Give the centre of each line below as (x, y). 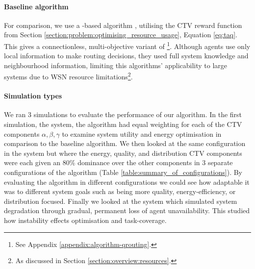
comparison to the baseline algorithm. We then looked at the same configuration (125, 143)
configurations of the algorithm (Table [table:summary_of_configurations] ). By (123, 172)
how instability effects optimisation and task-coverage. (85, 220)
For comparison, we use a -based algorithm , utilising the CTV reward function (123, 25)
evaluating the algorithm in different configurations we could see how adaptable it (127, 182)
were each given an (32, 162)
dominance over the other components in (139, 162)
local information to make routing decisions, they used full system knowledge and (126, 56)
